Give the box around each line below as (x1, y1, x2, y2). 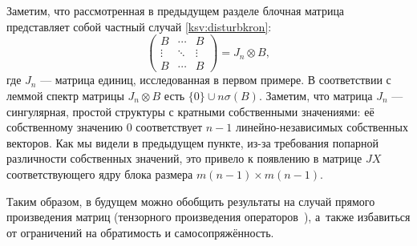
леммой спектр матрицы (6, 87, 124, 103)
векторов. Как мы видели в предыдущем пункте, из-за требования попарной (6, 134, 379, 151)
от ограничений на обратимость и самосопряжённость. (6, 224, 274, 240)
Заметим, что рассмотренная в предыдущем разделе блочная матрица (6, 2, 345, 18)
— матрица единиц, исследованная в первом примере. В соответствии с (40, 71, 391, 88)
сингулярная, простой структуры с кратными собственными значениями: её (6, 103, 374, 119)
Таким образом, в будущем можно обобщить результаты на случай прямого (6, 192, 375, 209)
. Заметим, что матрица (258, 87, 373, 103)
